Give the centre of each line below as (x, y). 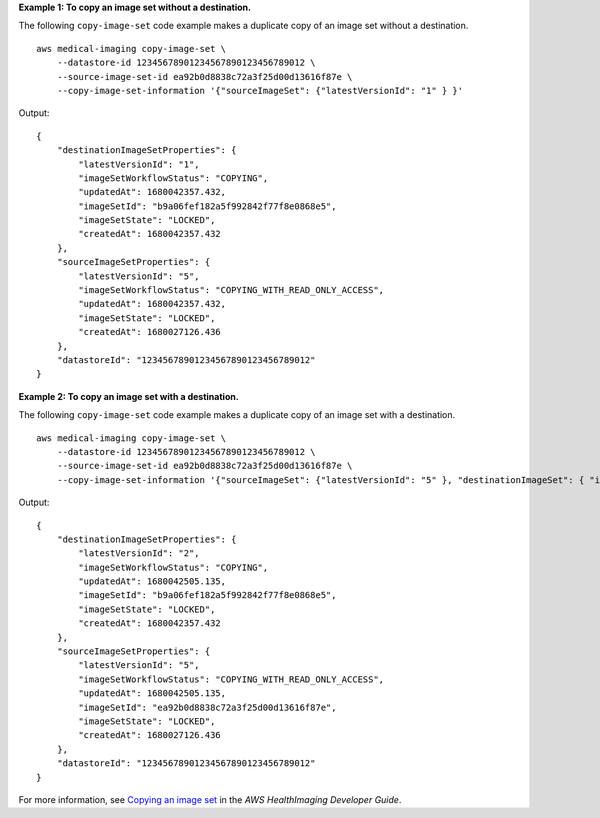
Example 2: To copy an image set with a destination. (128, 396)
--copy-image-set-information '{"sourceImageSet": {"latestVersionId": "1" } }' (260, 90)
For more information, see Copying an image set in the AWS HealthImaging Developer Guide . (210, 799)
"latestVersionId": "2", (139, 553)
